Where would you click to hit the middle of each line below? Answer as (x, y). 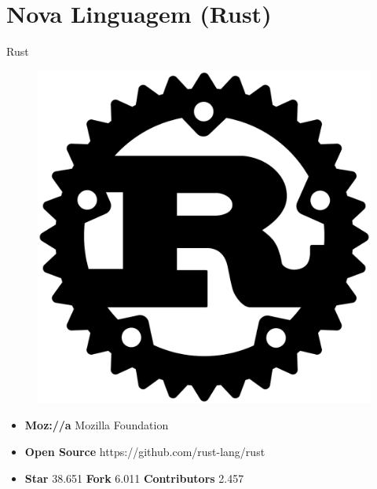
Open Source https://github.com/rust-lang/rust (145, 451)
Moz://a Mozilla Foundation (97, 425)
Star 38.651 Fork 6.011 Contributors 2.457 (134, 478)
